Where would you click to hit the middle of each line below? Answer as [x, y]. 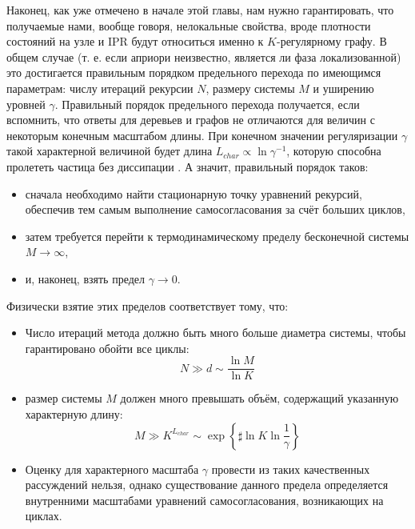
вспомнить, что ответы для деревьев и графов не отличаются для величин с [191, 120]
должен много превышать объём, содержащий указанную [259, 398]
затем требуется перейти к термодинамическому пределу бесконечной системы [217, 236]
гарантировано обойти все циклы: [107, 348]
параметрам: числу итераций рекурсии [100, 88]
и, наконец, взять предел [85, 278]
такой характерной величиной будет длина [110, 151]
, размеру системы [250, 88]
